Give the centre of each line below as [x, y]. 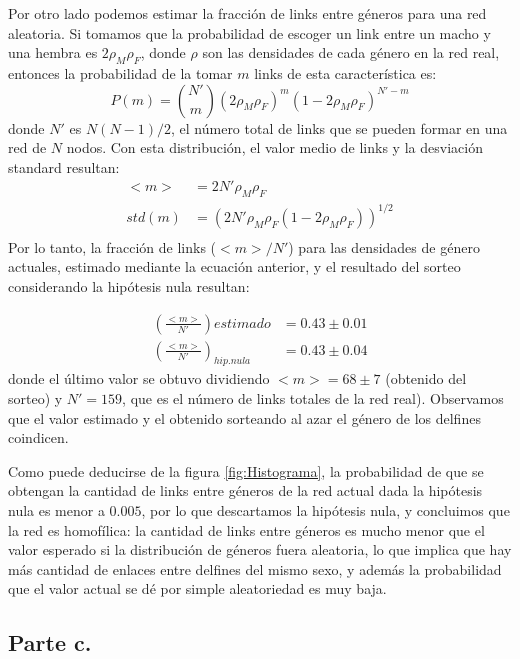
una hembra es [53, 52]
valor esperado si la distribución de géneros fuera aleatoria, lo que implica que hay [260, 549]
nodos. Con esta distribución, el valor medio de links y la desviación [274, 147]
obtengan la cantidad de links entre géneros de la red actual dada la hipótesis [245, 490]
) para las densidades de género [384, 246]
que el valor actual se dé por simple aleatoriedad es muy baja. [197, 588]
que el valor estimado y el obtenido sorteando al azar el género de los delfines [244, 417]
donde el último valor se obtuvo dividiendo [139, 378]
